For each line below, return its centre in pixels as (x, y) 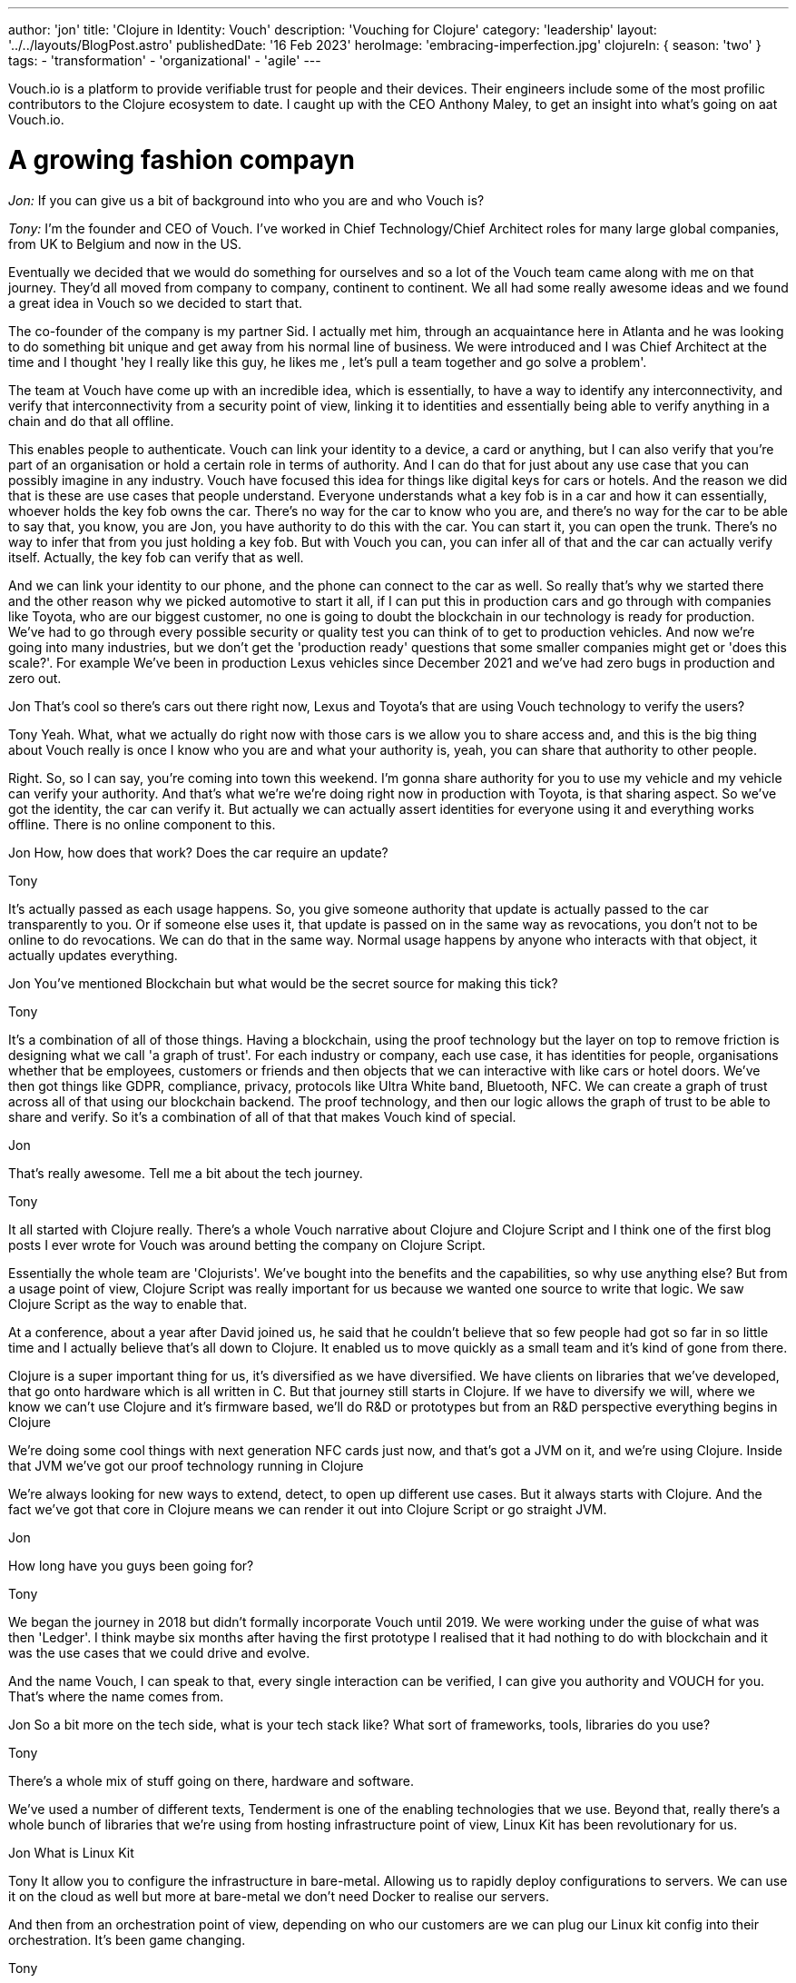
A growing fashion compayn (182, 159)
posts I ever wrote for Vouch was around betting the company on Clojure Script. (247, 1244)
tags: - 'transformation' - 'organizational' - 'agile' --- (165, 60)
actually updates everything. (93, 955)
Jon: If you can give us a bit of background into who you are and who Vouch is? (246, 200)
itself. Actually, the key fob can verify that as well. (156, 557)
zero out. (35, 678)
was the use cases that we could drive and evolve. (159, 1652)
